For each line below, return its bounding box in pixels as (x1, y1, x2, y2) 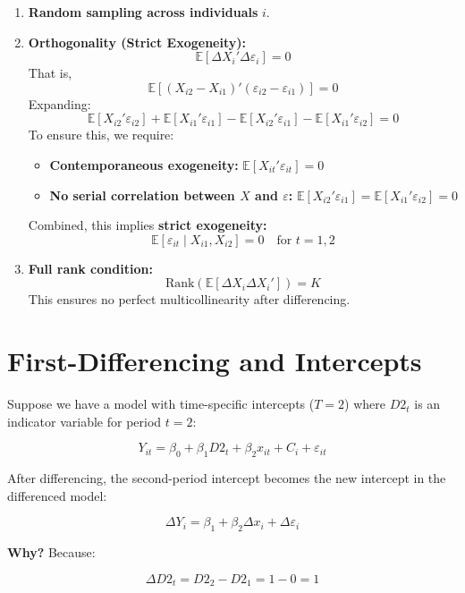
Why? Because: (7, 543, 96, 562)
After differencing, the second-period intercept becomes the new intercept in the (7, 469, 446, 487)
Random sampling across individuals (28, 3, 258, 21)
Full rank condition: (28, 258, 153, 277)
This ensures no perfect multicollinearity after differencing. (28, 290, 351, 309)
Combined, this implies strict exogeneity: (28, 216, 267, 234)
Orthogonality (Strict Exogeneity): (28, 32, 246, 51)
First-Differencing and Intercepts (7, 343, 422, 379)
